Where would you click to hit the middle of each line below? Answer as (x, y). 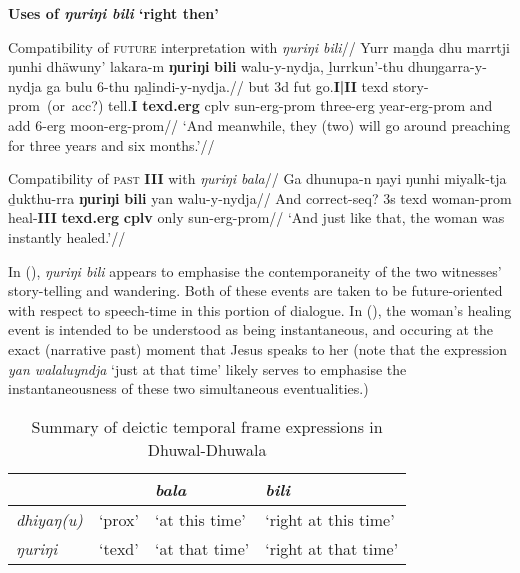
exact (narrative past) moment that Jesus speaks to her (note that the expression (258, 348)
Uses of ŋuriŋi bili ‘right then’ (113, 13)
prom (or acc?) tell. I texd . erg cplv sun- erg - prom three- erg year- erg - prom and (250, 105)
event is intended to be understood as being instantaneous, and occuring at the (251, 329)
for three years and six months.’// (111, 144)
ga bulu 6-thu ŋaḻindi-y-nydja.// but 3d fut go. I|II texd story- (237, 85)
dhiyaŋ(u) (49, 519)
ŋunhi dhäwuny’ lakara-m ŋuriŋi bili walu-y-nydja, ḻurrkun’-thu (206, 66)
